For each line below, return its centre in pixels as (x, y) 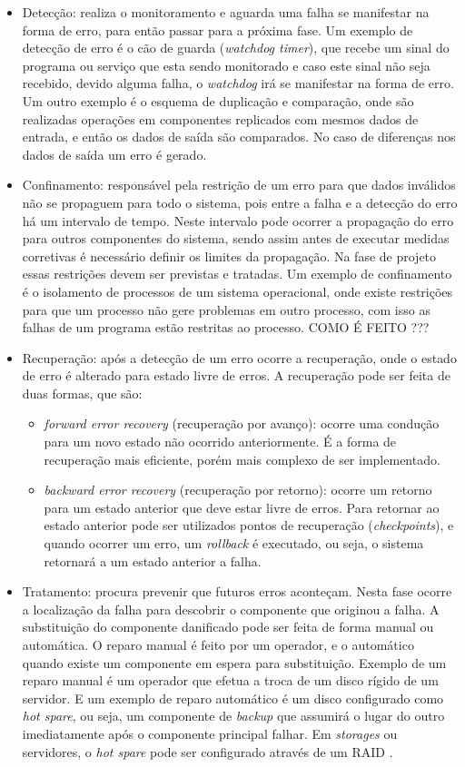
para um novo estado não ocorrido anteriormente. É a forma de (220, 442)
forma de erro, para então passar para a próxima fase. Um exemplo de (218, 29)
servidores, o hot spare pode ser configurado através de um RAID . (208, 751)
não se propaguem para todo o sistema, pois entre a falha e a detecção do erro (240, 202)
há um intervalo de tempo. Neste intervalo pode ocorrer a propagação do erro (238, 220)
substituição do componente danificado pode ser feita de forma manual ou (228, 627)
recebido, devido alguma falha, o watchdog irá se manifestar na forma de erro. (238, 83)
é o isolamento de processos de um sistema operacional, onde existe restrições (237, 291)
